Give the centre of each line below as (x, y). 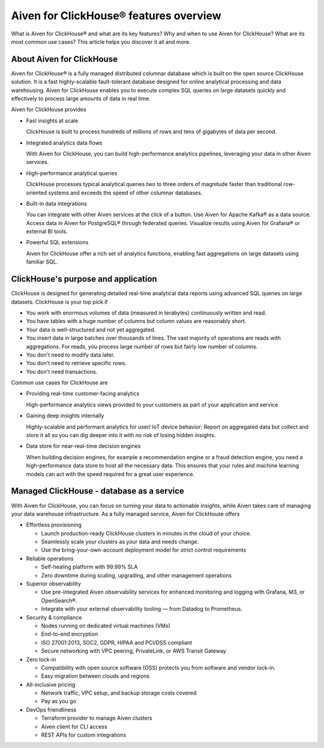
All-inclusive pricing (51, 684)
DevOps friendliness (51, 710)
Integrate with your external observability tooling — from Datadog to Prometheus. (142, 609)
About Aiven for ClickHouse (64, 59)
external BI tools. (47, 232)
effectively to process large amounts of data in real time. (81, 98)
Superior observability (53, 584)
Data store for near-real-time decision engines (83, 446)
